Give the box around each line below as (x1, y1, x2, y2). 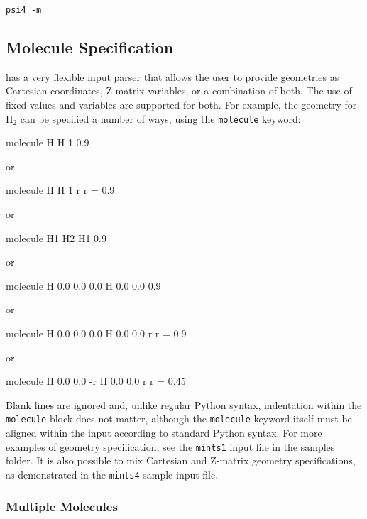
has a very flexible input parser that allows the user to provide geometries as (6, 69, 339, 84)
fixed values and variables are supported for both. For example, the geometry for (6, 97, 357, 112)
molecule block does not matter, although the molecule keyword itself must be (6, 411, 352, 426)
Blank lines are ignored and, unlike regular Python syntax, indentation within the (6, 397, 362, 412)
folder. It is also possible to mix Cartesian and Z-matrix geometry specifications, (6, 453, 356, 468)
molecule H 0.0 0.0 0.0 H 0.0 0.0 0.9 (6, 278, 161, 293)
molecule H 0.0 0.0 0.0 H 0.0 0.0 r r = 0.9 (6, 326, 187, 341)
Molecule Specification (6, 36, 174, 58)
